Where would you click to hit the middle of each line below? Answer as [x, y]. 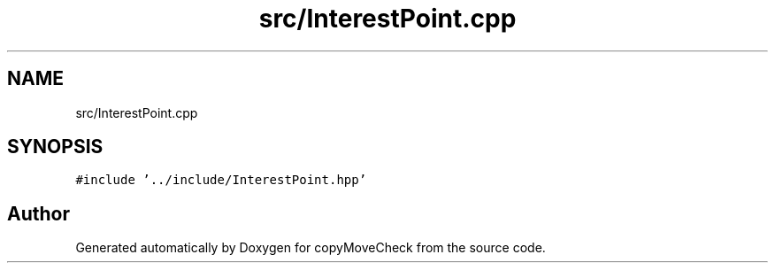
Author [38, 213]
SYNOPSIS [55, 147]
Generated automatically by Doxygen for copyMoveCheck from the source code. [311, 248]
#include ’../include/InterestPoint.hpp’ [221, 180]
